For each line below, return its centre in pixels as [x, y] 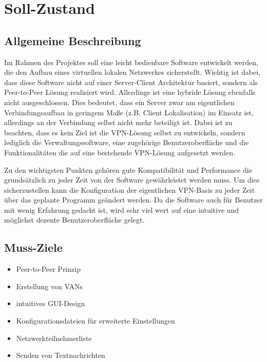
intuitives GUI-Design [51, 303]
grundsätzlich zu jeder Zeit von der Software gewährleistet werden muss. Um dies [132, 180]
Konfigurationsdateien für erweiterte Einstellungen [96, 321]
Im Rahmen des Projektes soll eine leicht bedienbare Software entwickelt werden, [131, 62]
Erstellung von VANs [49, 286]
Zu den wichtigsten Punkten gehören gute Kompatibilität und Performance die [128, 169]
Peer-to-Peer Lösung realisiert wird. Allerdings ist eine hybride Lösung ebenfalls [130, 92]
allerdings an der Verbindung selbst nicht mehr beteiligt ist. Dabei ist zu [118, 122]
